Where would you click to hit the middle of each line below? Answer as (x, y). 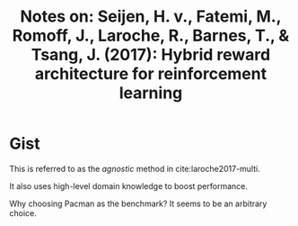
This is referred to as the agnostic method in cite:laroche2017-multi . (135, 168)
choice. (23, 212)
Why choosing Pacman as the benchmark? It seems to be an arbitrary (138, 203)
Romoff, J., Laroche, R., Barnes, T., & (151, 36)
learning (151, 93)
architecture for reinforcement (151, 74)
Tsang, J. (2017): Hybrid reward (151, 55)
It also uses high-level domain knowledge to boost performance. (129, 185)
